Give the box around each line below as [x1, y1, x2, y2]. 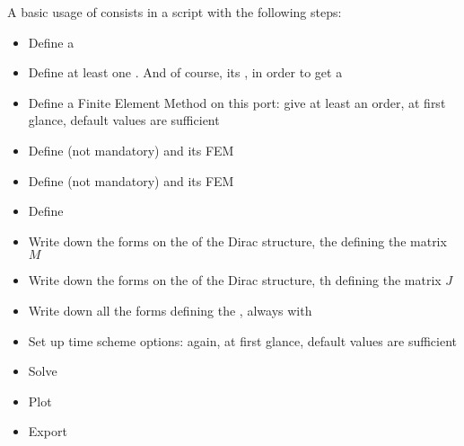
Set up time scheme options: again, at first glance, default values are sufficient [28, 331, 457, 350]
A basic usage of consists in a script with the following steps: [7, 3, 342, 21]
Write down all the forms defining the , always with [28, 300, 312, 319]
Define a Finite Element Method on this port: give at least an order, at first [28, 93, 446, 111]
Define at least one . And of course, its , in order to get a [28, 63, 343, 82]
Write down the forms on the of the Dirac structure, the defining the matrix [28, 231, 447, 250]
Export [28, 422, 67, 441]
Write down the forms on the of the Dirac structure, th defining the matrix [28, 271, 442, 290]
